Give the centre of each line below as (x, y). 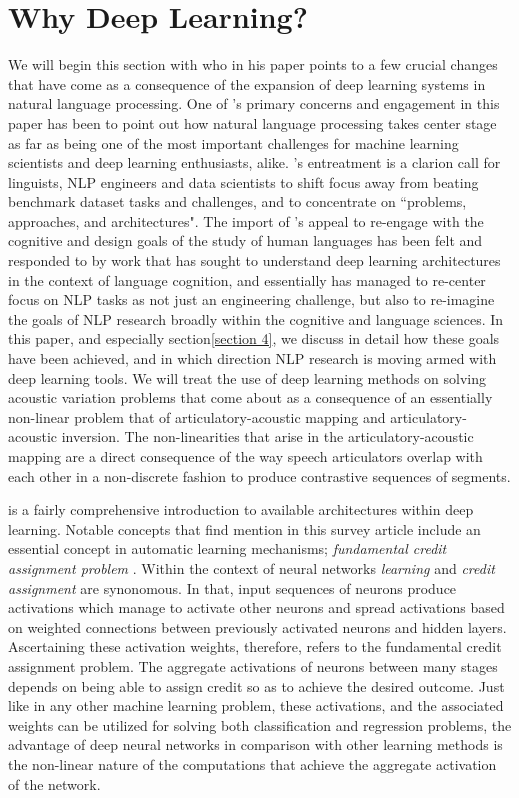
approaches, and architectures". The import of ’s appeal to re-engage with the (246, 220)
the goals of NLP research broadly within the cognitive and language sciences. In (256, 318)
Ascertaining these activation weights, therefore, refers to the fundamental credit (255, 646)
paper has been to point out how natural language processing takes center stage (252, 122)
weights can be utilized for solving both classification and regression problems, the (260, 724)
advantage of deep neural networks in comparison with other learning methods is (255, 744)
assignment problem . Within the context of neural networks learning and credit (251, 567)
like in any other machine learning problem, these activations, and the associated (256, 705)
